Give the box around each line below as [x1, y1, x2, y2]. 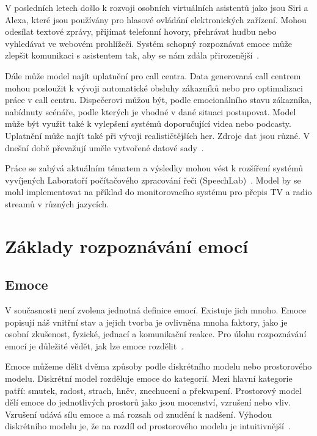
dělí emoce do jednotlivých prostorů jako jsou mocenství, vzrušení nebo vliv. [5, 396, 291, 409]
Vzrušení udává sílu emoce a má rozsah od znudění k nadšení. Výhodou [5, 407, 272, 420]
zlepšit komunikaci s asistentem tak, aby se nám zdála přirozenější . [5, 49, 260, 62]
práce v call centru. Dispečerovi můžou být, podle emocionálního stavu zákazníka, [5, 93, 312, 106]
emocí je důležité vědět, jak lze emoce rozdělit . [5, 339, 184, 352]
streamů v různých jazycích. [5, 197, 109, 210]
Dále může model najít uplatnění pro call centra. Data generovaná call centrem [5, 69, 301, 82]
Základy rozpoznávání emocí [5, 233, 249, 258]
